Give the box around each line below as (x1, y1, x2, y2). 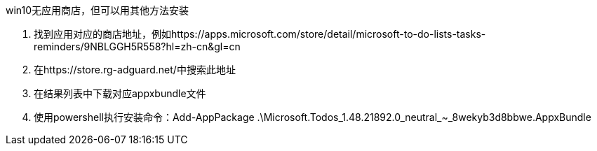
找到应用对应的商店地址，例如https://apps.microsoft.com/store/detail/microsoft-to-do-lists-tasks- (34, 28, 486, 40)
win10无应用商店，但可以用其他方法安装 (6, 4, 189, 16)
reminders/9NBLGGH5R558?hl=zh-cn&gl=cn (34, 41, 241, 52)
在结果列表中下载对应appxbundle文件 (34, 87, 206, 99)
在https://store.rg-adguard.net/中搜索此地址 (34, 64, 236, 75)
